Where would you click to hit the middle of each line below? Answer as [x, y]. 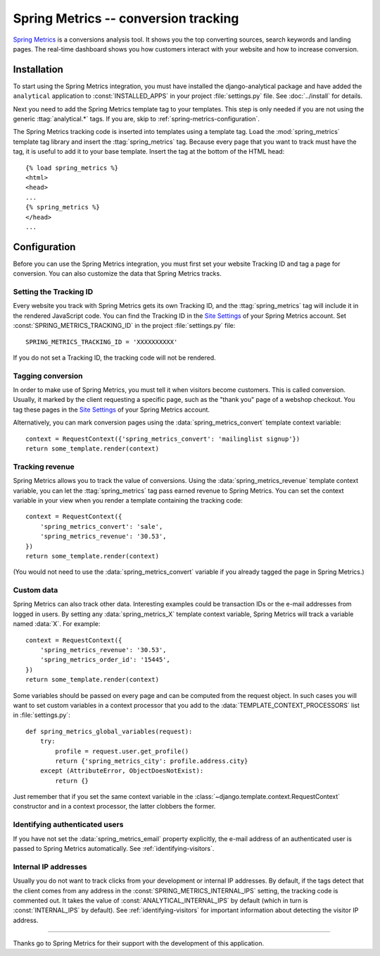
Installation [38, 69]
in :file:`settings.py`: [42, 715]
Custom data [36, 590]
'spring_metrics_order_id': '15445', [105, 660]
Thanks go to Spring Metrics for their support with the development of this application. [138, 943]
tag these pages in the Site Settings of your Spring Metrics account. [112, 410]
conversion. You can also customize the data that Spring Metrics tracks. [117, 274]
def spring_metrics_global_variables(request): [109, 731]
